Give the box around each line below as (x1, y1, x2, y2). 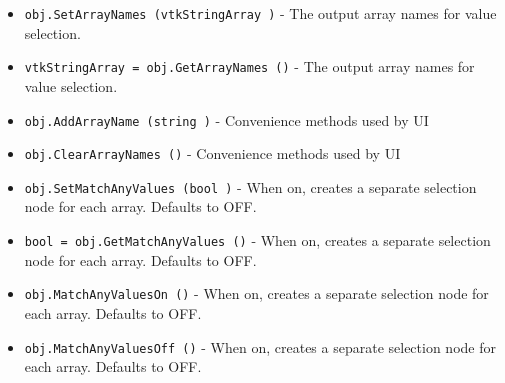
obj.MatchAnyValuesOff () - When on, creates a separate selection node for (24, 336, 496, 357)
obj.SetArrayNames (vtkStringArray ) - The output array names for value (24, 3, 497, 23)
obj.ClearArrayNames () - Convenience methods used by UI (24, 143, 401, 164)
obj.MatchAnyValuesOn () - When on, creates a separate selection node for (24, 283, 489, 304)
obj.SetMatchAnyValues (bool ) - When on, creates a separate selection (24, 176, 477, 197)
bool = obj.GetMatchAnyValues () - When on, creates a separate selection (24, 230, 491, 251)
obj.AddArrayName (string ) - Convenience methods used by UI (24, 109, 429, 130)
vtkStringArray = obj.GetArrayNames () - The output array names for (24, 56, 475, 77)
